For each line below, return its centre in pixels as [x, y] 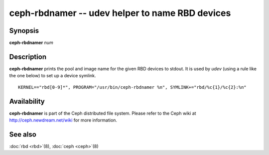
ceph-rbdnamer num [31, 43]
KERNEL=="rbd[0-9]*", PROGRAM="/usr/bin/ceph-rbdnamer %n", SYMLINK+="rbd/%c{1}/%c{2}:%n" [132, 87]
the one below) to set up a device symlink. [53, 76]
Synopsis [24, 31]
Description [28, 57]
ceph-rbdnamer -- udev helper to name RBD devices [120, 13]
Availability [27, 101]
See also [23, 134]
